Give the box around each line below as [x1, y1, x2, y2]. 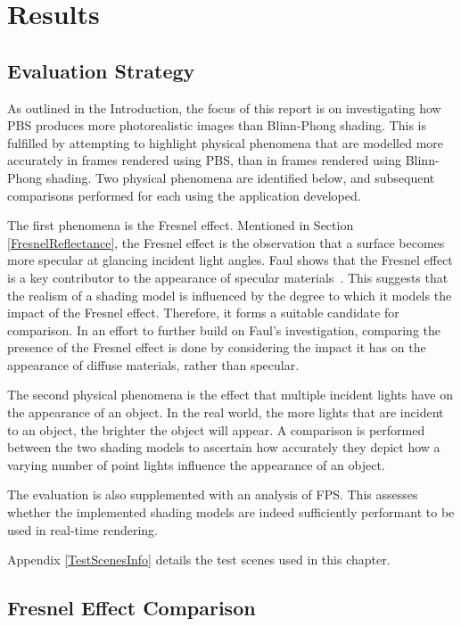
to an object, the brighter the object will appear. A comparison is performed [7, 420, 425, 439]
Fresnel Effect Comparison [7, 594, 256, 622]
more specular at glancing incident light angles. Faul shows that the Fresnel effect [7, 251, 453, 269]
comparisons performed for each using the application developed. [7, 185, 361, 204]
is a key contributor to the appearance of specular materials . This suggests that [7, 268, 449, 286]
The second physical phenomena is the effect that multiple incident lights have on [7, 385, 453, 404]
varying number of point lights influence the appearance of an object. [7, 455, 385, 474]
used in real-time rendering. [7, 520, 158, 539]
